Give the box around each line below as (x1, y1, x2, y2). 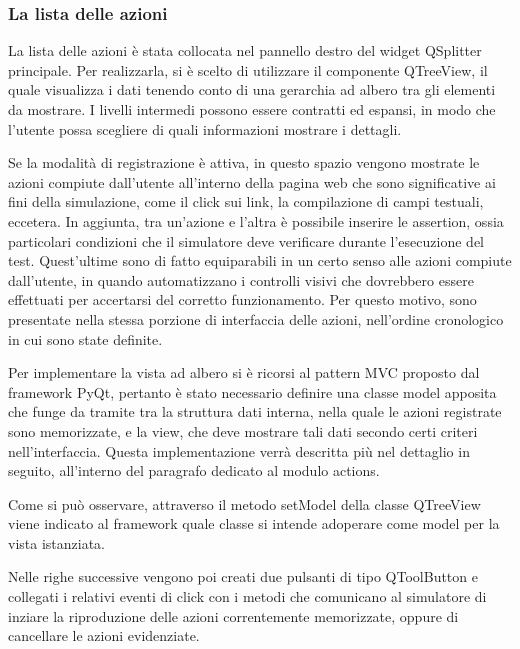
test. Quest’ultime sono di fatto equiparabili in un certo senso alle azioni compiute (8, 250, 512, 271)
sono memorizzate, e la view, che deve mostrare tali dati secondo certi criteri (8, 420, 478, 441)
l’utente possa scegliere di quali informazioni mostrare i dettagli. (8, 118, 402, 139)
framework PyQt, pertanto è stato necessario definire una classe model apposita (8, 381, 497, 402)
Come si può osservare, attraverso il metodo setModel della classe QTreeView (8, 493, 481, 514)
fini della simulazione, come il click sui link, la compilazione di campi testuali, (8, 191, 484, 212)
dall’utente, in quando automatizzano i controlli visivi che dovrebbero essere (8, 269, 474, 290)
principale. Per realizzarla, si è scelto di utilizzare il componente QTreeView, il (8, 59, 488, 80)
